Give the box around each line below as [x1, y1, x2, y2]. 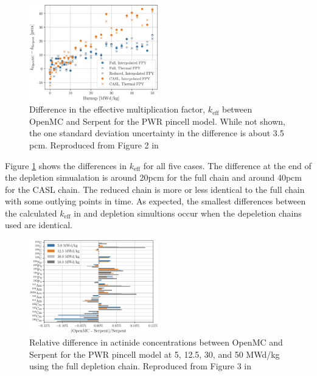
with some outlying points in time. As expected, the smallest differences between [5, 195, 306, 207]
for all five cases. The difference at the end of [143, 159, 312, 172]
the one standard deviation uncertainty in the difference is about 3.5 [29, 127, 284, 139]
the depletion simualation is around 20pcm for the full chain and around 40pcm [5, 171, 302, 184]
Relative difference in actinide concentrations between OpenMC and [29, 336, 283, 349]
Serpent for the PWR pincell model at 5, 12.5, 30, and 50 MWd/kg [29, 347, 280, 360]
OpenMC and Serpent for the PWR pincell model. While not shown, [29, 114, 285, 127]
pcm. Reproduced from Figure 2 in [29, 138, 159, 151]
